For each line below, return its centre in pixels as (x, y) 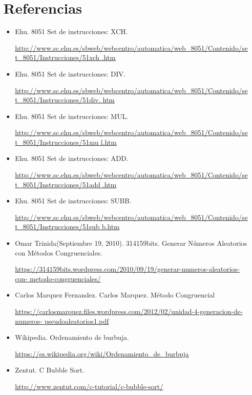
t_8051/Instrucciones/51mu (57, 142)
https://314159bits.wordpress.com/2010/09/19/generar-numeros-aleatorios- (127, 269)
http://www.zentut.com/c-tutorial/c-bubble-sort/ (89, 386)
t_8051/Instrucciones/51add (58, 184)
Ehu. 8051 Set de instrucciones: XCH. (71, 31)
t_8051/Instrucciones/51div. (58, 100)
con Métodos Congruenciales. (59, 252)
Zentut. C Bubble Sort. (50, 370)
